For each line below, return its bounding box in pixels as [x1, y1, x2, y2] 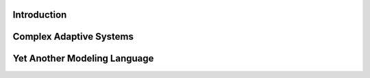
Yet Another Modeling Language [12, 53, 154, 64]
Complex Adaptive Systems [12, 31, 134, 42]
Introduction [12, 9, 67, 21]
